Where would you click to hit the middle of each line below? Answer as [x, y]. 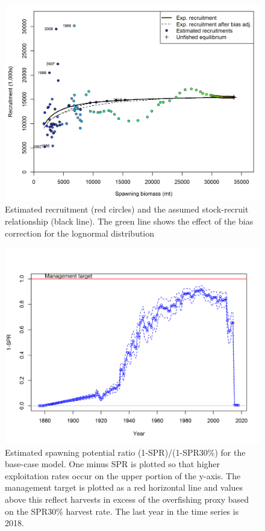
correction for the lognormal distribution [80, 233]
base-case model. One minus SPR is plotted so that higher [113, 464]
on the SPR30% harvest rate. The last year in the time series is [122, 511]
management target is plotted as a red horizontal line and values [124, 487]
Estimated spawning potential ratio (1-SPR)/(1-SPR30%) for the [125, 452]
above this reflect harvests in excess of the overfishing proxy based [127, 499]
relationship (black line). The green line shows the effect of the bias [129, 221]
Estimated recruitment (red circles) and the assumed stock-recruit [127, 209]
